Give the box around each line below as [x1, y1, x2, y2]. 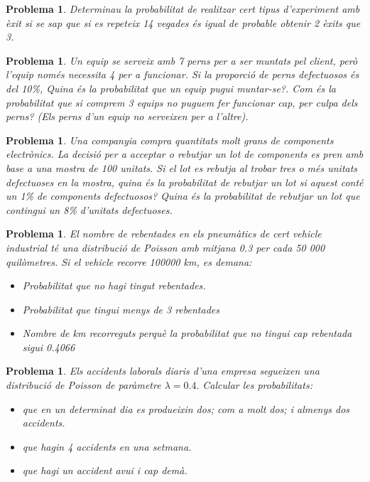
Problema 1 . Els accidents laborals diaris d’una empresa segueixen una [6, 363, 320, 378]
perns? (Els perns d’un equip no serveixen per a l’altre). [6, 109, 249, 124]
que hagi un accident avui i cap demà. [22, 463, 187, 478]
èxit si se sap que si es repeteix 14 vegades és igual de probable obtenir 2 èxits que [6, 15, 361, 30]
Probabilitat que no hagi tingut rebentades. [22, 278, 206, 293]
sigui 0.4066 [22, 339, 75, 354]
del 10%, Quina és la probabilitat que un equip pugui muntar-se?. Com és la [6, 80, 336, 95]
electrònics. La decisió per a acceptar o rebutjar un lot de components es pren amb [6, 146, 364, 161]
